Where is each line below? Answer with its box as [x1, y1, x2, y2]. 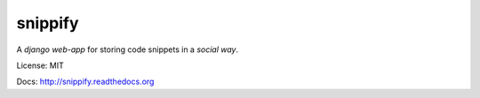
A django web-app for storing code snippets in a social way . [16, 44, 239, 55]
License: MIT [16, 60, 64, 71]
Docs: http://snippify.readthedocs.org [16, 76, 155, 87]
